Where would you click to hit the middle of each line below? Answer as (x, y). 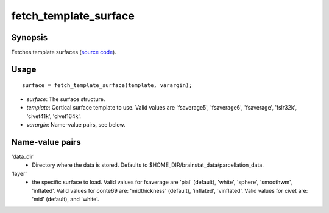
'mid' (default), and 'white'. (66, 199)
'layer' (19, 173)
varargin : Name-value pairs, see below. (76, 125)
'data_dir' (23, 156)
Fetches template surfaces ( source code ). (64, 52)
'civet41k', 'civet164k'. (54, 116)
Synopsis (30, 37)
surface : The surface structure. (66, 99)
